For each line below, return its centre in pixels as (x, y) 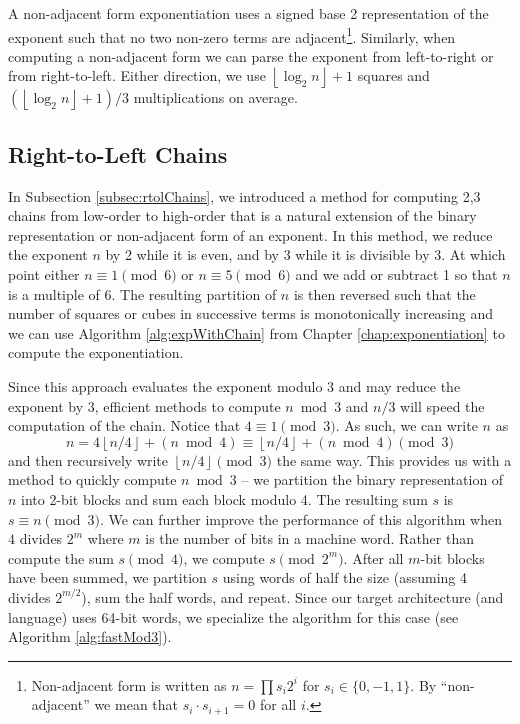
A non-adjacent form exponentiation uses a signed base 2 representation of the (248, 13)
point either (44, 274)
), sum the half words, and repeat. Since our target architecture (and (292, 596)
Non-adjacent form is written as (129, 684)
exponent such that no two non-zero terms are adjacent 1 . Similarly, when (232, 35)
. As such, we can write (406, 425)
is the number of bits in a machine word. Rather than (309, 538)
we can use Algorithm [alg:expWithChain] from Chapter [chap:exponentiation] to (256, 332)
